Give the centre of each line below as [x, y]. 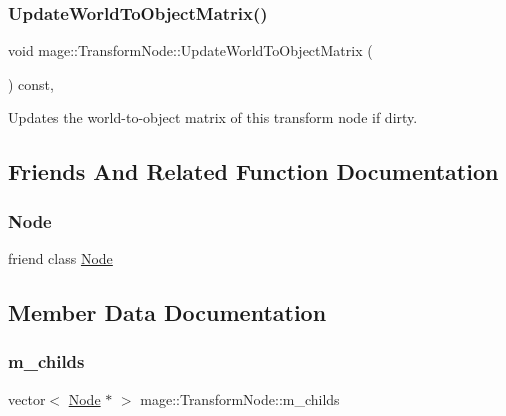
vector [27, 398]
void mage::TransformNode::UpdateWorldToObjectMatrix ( [190, 50]
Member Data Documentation [167, 311]
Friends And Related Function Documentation [253, 171]
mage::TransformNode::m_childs [240, 398]
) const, [31, 83]
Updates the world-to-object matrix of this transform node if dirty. [213, 117]
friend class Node [60, 258]
